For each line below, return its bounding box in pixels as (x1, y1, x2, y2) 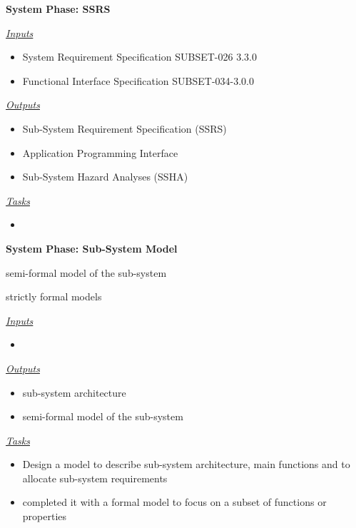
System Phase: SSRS (6, 1, 111, 16)
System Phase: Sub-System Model (6, 240, 178, 255)
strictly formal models (6, 289, 102, 304)
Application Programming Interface (22, 145, 178, 160)
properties (22, 509, 67, 524)
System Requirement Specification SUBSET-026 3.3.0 (22, 49, 257, 64)
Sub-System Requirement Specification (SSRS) (22, 121, 227, 136)
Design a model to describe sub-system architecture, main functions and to (22, 457, 350, 472)
